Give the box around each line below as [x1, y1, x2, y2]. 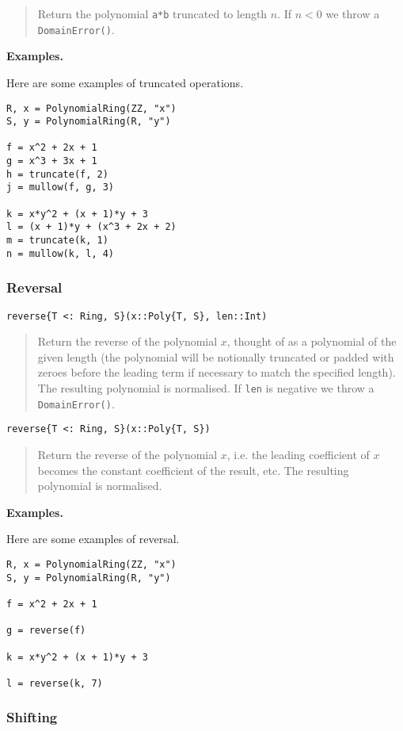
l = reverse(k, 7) [6, 677, 103, 689]
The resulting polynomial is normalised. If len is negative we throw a [37, 380, 374, 396]
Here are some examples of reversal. [6, 530, 180, 547]
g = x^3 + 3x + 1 [6, 155, 97, 167]
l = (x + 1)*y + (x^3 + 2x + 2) [6, 221, 177, 233]
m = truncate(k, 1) [6, 235, 108, 247]
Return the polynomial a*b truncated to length [37, 6, 268, 21]
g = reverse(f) [6, 625, 86, 637]
